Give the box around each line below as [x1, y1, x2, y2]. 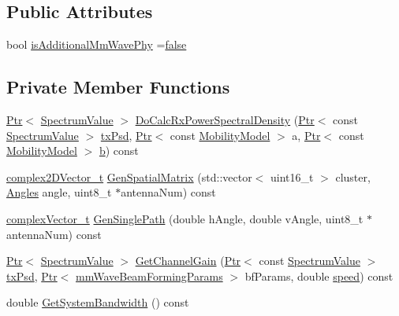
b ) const [99, 142, 139, 159]
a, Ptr [292, 127, 321, 143]
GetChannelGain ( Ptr [135, 252, 241, 269]
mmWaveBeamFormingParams [76, 267, 223, 284]
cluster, [335, 168, 371, 185]
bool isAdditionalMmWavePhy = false [6, 36, 187, 53]
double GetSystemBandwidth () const [6, 294, 189, 310]
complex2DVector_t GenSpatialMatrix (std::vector [6, 168, 252, 185]
